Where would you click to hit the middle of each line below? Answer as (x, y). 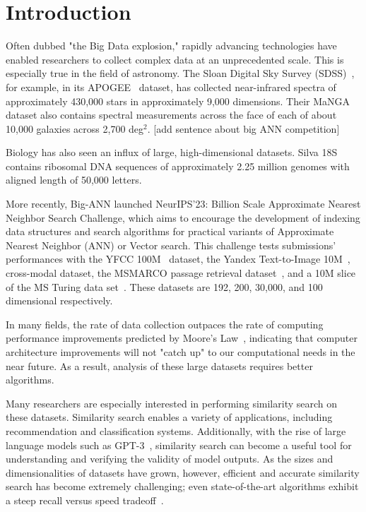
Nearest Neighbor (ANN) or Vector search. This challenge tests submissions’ (171, 245)
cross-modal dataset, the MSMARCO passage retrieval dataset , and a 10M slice (181, 273)
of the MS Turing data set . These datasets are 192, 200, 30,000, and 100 (164, 286)
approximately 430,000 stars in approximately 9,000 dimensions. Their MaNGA (178, 101)
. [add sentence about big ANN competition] (243, 128)
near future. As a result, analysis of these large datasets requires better (159, 365)
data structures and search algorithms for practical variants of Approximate (170, 231)
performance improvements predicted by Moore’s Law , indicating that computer (182, 338)
